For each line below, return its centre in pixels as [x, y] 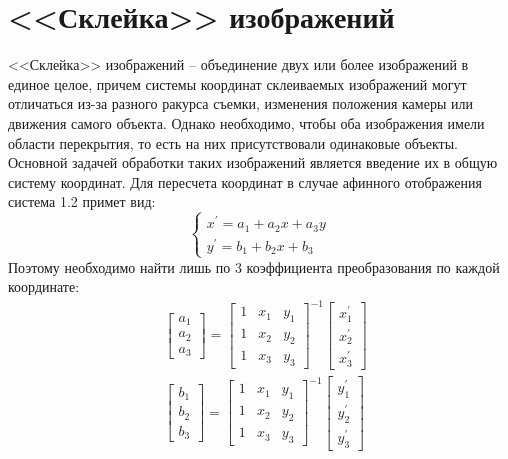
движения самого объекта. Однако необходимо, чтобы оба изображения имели [246, 122]
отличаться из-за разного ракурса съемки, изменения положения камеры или [240, 103]
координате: [44, 286]
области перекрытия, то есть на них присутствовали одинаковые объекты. [233, 142]
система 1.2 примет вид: [82, 201]
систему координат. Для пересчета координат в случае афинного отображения [245, 181]
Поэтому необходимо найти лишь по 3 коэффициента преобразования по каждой [254, 266]
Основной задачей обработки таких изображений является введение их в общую [253, 162]
